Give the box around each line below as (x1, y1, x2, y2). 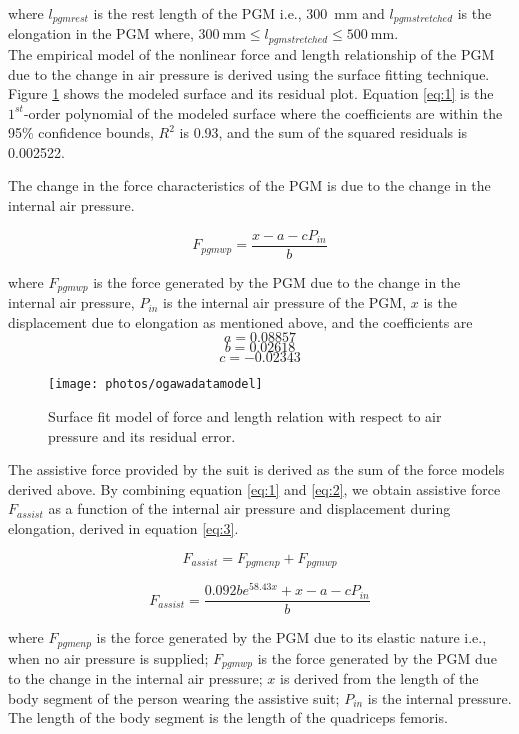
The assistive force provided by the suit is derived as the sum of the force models (8, 459, 505, 480)
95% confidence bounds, (8, 122, 154, 143)
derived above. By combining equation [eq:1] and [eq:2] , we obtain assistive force (8, 478, 501, 499)
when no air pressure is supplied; (8, 647, 209, 668)
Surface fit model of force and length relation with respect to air (48, 406, 442, 427)
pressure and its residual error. (48, 425, 236, 446)
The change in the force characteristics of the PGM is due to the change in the (8, 175, 491, 196)
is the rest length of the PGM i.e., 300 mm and (93, 3, 385, 23)
